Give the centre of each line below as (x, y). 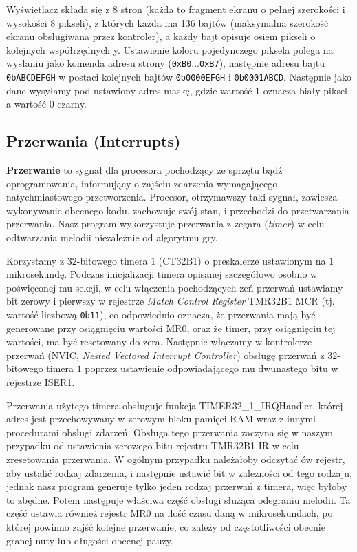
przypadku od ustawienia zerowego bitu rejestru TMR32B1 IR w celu (153, 446)
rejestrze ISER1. (41, 382)
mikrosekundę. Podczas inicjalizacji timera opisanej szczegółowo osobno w (162, 274)
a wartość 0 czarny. (46, 104)
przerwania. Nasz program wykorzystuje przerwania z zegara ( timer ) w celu (165, 224)
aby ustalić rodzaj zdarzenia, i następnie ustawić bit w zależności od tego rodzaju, (179, 472)
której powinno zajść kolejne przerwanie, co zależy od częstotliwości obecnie (166, 526)
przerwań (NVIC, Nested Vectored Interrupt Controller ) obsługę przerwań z (165, 355)
